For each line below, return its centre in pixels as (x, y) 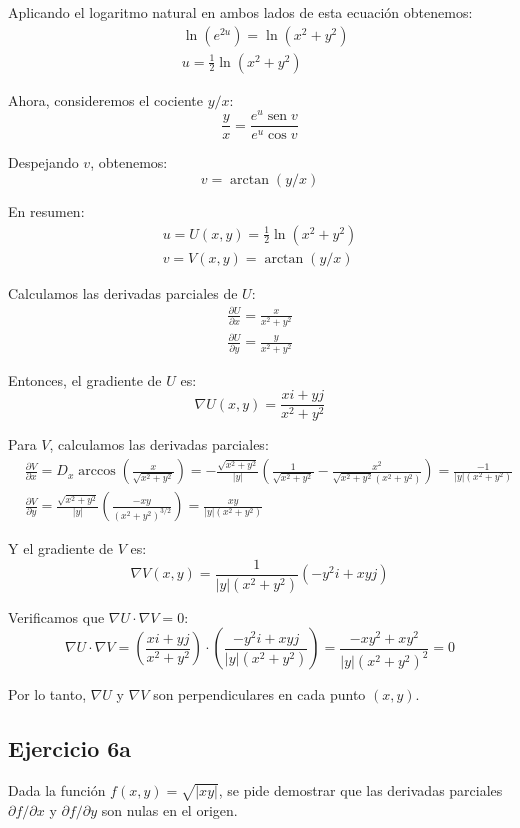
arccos (97, 471)
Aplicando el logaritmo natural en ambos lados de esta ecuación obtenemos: (240, 12)
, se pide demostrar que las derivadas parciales (360, 789)
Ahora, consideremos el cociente (106, 99)
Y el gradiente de (61, 548)
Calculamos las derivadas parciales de (123, 292)
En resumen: (46, 210)
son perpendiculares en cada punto (259, 694)
